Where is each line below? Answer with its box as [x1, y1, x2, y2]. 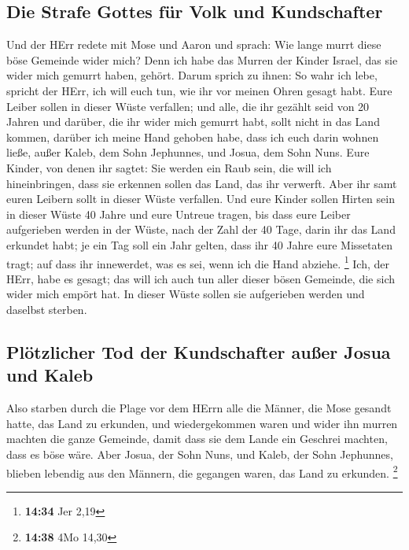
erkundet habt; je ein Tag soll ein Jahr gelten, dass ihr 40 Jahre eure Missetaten [6, 236, 392, 253]
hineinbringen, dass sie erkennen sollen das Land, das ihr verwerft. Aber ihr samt [6, 175, 397, 191]
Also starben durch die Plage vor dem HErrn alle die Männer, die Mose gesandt [6, 400, 392, 416]
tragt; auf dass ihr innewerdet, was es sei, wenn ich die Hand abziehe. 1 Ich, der [6, 253, 390, 271]
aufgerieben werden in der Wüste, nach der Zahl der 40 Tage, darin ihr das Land [6, 221, 396, 238]
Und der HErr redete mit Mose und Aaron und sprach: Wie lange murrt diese [6, 36, 381, 53]
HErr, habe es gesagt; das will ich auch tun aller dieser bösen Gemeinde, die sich [6, 270, 395, 286]
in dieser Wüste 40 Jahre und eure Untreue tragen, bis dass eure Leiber [6, 205, 351, 222]
